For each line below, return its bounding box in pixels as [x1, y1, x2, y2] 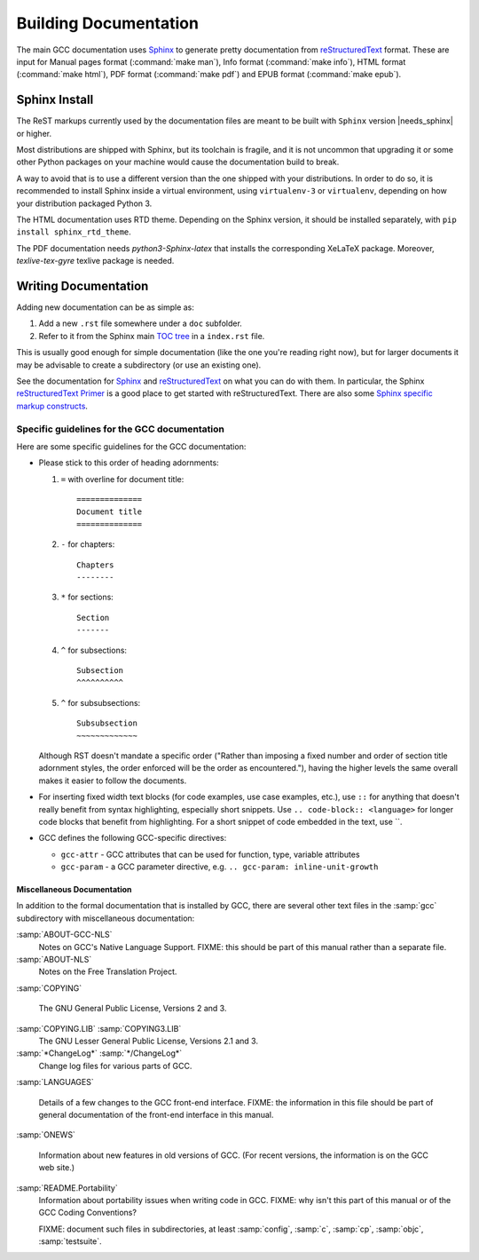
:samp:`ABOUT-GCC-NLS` [16, 929, 113, 940]
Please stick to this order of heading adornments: [38, 457, 219, 468]
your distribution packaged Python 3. [16, 198, 153, 209]
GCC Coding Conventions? [38, 1208, 137, 1218]
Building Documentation [16, 13, 200, 33]
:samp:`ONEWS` [16, 1129, 75, 1140]
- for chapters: [60, 539, 115, 550]
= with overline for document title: [60, 473, 185, 484]
